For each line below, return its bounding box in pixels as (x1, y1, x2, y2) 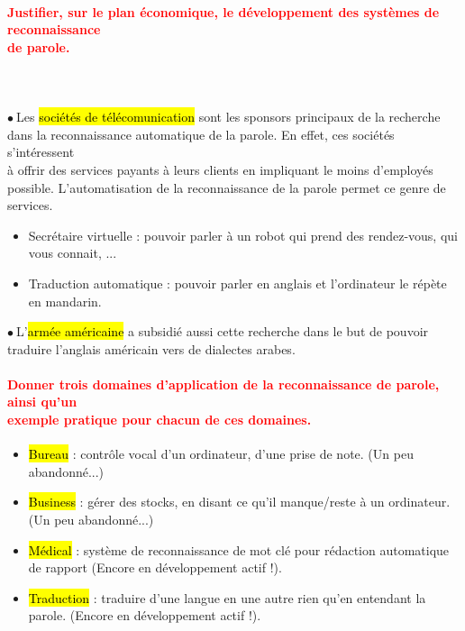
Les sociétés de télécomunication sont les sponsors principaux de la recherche (16, 107, 441, 126)
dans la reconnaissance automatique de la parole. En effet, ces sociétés (7, 124, 395, 143)
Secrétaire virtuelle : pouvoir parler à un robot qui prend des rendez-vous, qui (28, 225, 458, 244)
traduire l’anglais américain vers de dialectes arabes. (7, 339, 296, 358)
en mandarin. (28, 291, 102, 310)
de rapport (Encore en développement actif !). (28, 558, 282, 577)
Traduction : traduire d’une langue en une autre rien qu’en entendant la (28, 588, 426, 607)
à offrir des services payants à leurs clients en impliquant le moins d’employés (7, 160, 433, 178)
